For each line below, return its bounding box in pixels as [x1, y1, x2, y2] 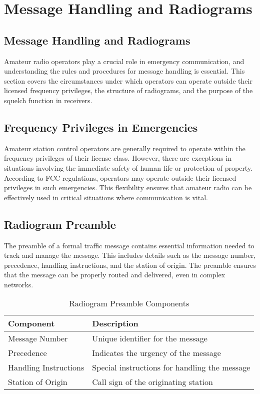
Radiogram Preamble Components [69, 297, 189, 309]
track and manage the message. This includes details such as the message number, [4, 250, 256, 260]
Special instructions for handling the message [92, 361, 250, 373]
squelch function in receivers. [4, 95, 92, 105]
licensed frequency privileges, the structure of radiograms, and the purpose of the [4, 85, 253, 96]
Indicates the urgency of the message [92, 347, 221, 359]
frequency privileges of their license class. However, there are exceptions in [4, 153, 232, 163]
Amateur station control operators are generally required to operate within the [4, 143, 245, 153]
